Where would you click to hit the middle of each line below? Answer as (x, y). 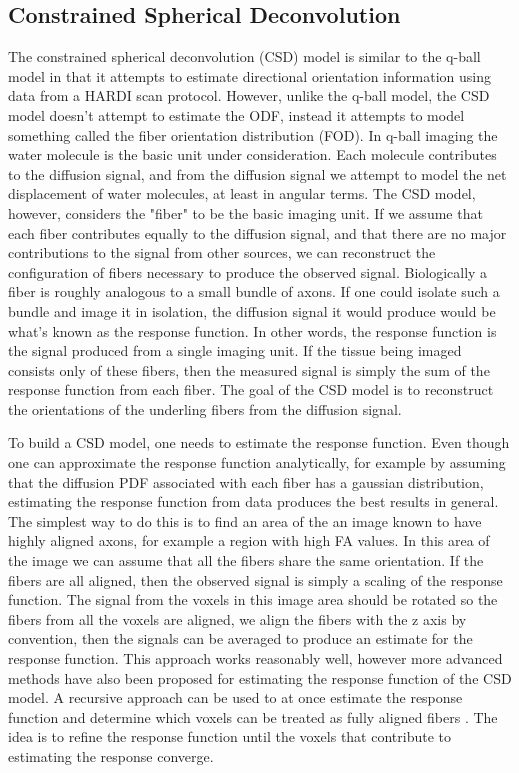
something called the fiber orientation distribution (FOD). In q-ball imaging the (253, 134)
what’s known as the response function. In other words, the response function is (252, 330)
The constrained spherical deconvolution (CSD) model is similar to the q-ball (244, 56)
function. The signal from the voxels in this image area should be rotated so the (253, 599)
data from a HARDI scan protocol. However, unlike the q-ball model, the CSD (249, 95)
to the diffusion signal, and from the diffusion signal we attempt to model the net (257, 173)
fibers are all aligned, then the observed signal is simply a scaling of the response (255, 579)
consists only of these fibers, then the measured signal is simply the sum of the (249, 369)
